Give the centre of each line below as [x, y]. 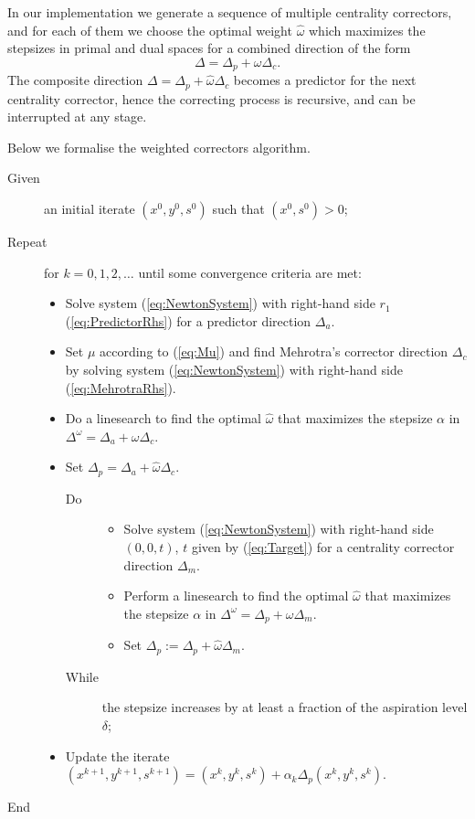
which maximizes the [367, 30]
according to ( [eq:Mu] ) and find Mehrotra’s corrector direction [274, 351]
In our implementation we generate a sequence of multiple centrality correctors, [230, 12]
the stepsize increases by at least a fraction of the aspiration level [285, 707]
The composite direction [75, 80]
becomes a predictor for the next [325, 80]
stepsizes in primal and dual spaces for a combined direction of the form [209, 48]
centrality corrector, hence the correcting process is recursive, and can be [211, 98]
